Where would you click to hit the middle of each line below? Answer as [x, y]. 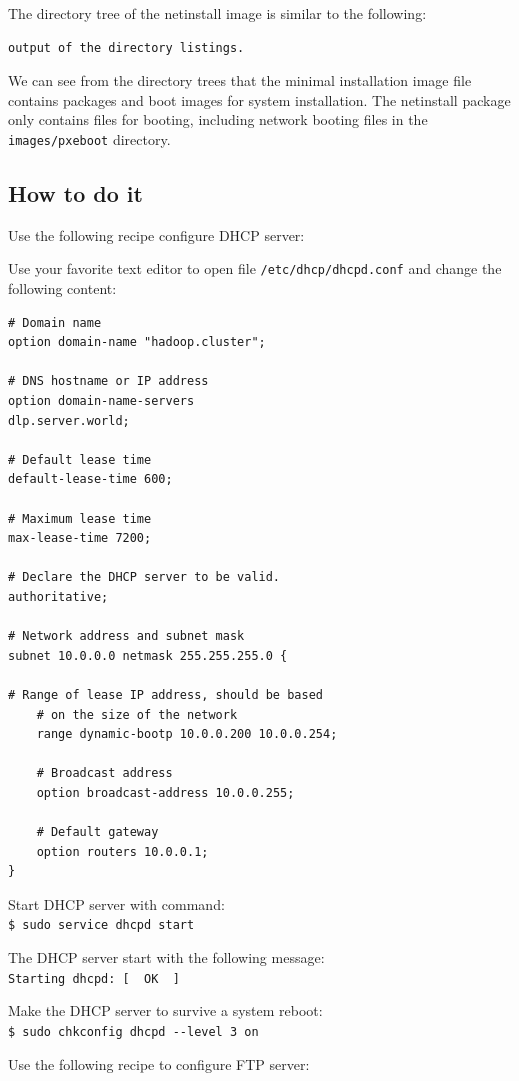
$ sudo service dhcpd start [101, 925]
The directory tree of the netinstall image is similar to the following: [217, 13]
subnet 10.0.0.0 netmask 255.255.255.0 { [148, 655]
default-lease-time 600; [90, 479]
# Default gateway [97, 832]
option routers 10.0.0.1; [122, 851]
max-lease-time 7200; [80, 538]
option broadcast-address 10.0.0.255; [165, 792]
